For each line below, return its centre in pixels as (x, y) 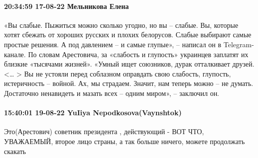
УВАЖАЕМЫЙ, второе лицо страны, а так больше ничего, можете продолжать (125, 141)
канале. (15, 54)
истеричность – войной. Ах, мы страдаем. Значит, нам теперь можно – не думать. (129, 83)
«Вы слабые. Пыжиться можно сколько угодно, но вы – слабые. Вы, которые (121, 25)
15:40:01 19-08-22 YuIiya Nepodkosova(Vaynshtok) (93, 113)
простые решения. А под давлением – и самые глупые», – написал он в (113, 44)
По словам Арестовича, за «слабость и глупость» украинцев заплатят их (138, 54)
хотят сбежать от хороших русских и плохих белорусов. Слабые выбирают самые (128, 35)
